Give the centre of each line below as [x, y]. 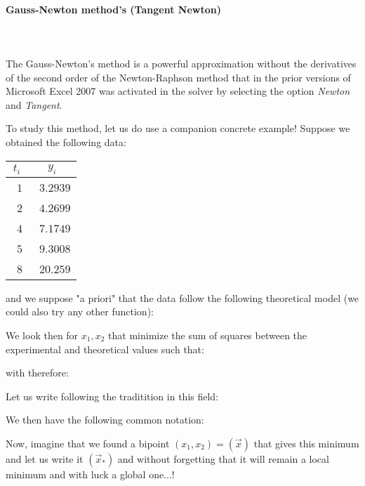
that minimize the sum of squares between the [208, 335]
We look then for [42, 335]
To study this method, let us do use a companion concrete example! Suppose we [178, 128]
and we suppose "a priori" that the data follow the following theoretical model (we [182, 297]
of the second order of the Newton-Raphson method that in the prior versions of [178, 77]
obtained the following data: [66, 142]
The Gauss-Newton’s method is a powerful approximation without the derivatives [181, 63]
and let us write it [45, 458]
